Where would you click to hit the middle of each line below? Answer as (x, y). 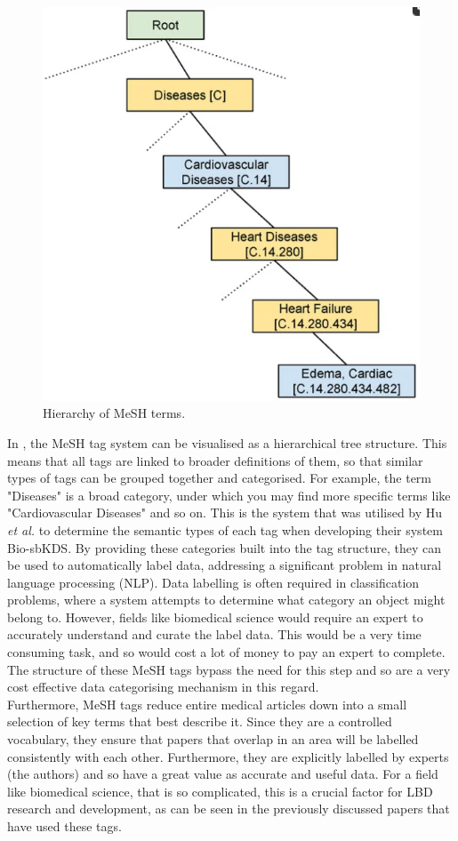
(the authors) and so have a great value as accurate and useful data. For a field (223, 774)
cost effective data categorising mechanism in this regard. (163, 687)
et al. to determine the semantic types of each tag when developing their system (225, 529)
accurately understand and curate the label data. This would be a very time (214, 634)
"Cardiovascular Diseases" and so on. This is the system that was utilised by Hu (225, 513)
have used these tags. (64, 826)
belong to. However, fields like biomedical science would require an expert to (215, 617)
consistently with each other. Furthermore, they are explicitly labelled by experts (228, 756)
